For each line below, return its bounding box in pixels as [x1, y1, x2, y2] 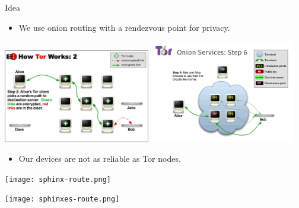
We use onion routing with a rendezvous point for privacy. [18, 21, 230, 33]
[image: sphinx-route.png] [5, 175, 111, 184]
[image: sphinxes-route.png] [5, 195, 120, 204]
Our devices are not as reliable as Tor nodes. [18, 152, 181, 165]
